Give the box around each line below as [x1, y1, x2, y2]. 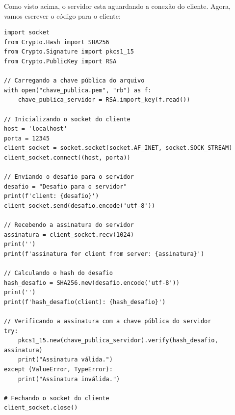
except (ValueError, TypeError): [4, 365, 113, 373]
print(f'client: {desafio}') [4, 193, 99, 200]
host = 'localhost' [4, 125, 67, 133]
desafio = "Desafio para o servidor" [4, 183, 127, 190]
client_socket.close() [4, 404, 78, 412]
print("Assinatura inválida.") [18, 375, 120, 383]
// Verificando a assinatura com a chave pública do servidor [4, 318, 211, 325]
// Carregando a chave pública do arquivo [4, 77, 145, 84]
